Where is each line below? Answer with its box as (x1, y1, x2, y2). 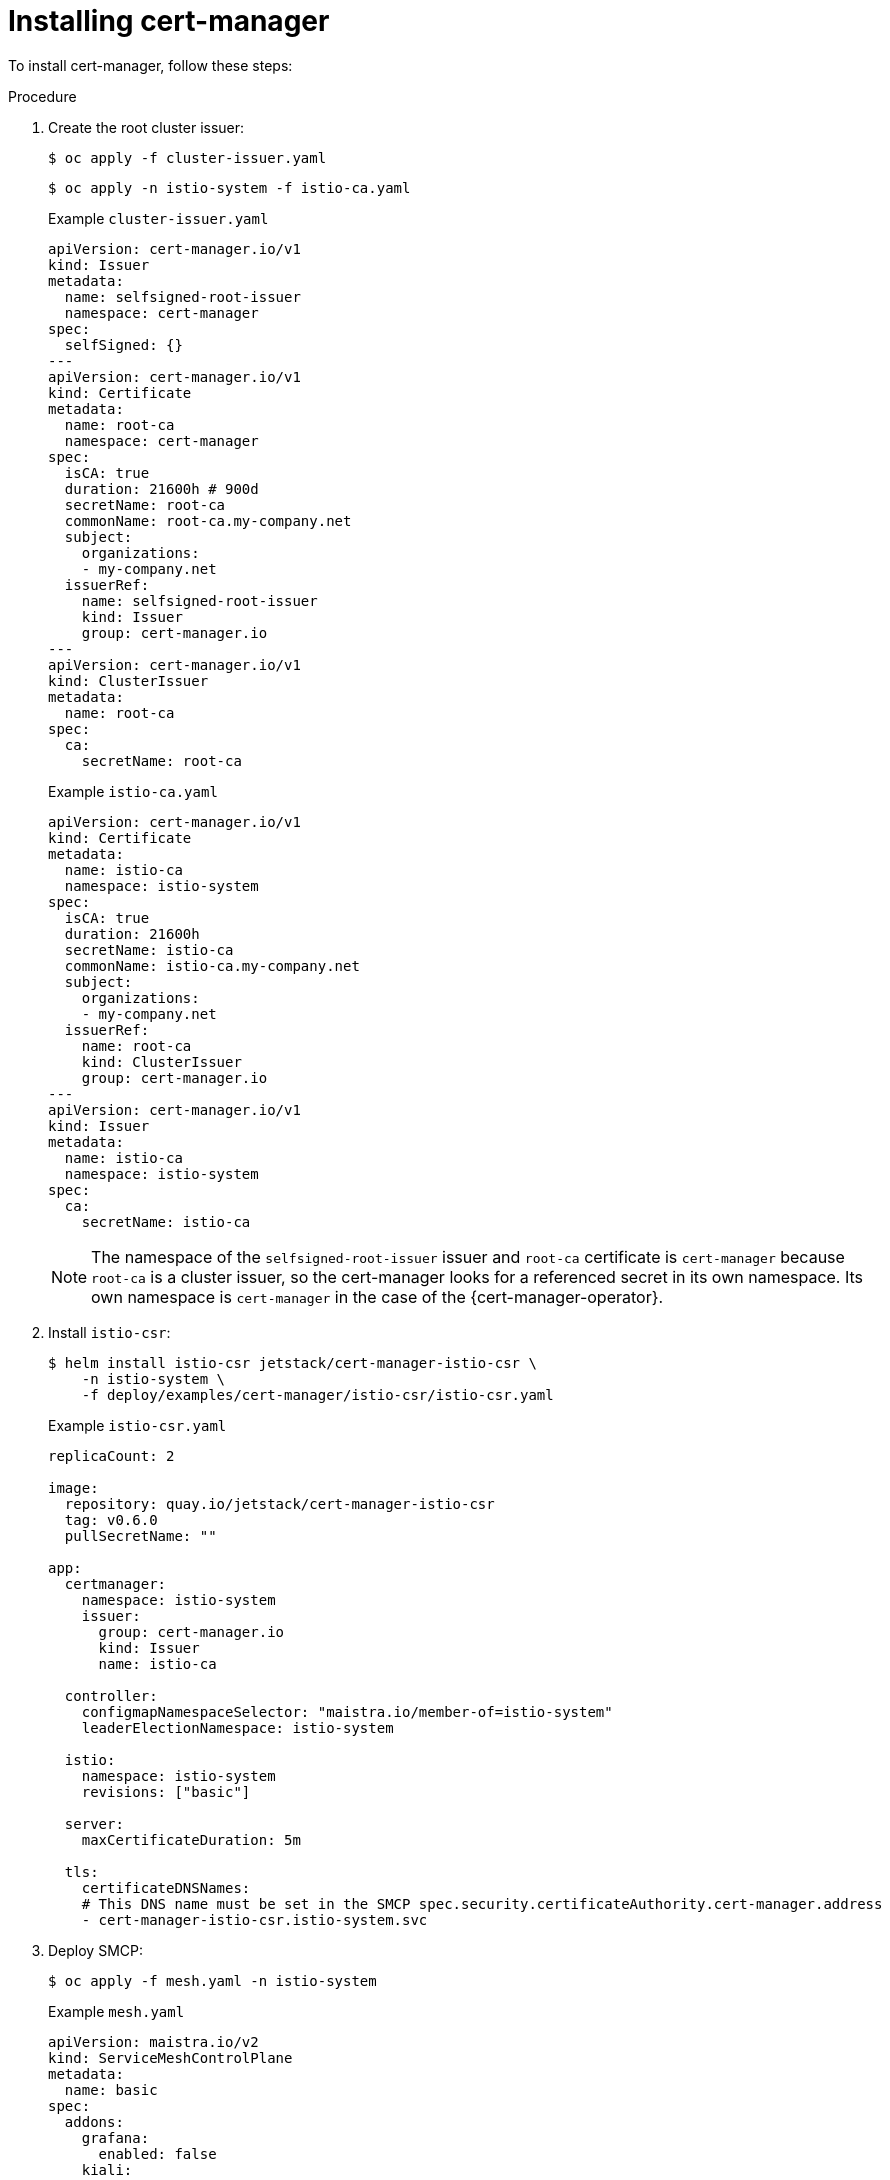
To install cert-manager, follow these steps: (8, 56, 293, 74)
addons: (64, 2113, 124, 2130)
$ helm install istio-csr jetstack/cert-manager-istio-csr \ (48, 1354, 537, 1371)
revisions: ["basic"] (81, 1783, 251, 1800)
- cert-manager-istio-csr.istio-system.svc (81, 1911, 428, 1928)
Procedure (8, 87, 77, 105)
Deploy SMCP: (48, 1941, 143, 1959)
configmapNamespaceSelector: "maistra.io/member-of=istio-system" (81, 1703, 613, 1720)
